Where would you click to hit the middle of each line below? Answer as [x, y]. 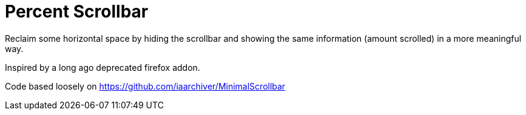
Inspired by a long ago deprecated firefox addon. [103, 67]
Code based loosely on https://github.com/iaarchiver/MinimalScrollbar [145, 86]
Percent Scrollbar [77, 11]
